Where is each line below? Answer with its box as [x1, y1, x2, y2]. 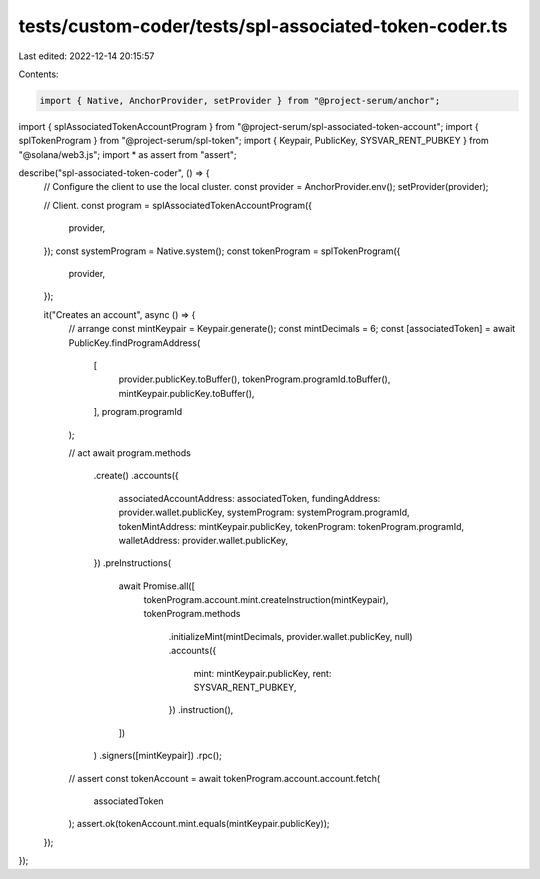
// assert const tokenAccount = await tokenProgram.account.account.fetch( [68, 772, 381, 784]
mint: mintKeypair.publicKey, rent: [193, 667, 332, 679]
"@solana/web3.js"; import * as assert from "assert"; [18, 148, 237, 160]
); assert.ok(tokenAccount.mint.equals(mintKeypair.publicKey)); [68, 818, 330, 830]
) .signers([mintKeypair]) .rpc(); [93, 750, 222, 762]
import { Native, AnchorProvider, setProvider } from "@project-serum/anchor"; [39, 95, 441, 106]
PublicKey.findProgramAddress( [68, 336, 201, 349]
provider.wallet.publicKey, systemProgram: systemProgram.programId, [118, 506, 410, 519]
